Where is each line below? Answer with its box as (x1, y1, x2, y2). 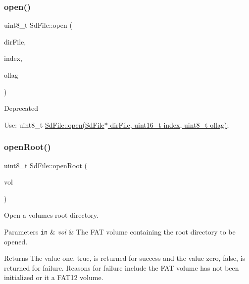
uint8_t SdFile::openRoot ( (4, 160, 88, 170)
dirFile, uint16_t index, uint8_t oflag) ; (110, 119, 229, 130)
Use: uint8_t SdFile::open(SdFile (4, 119, 104, 130)
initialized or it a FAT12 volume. (4, 272, 103, 283)
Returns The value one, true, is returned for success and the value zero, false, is (4, 253, 246, 263)
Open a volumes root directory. (4, 210, 99, 220)
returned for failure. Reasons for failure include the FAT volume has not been (4, 262, 239, 273)
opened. (4, 236, 28, 246)
